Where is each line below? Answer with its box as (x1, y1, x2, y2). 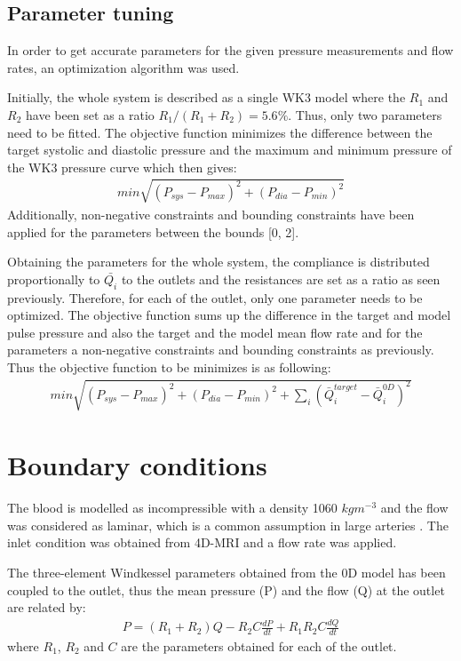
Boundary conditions (7, 447, 267, 483)
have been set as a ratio (25, 105, 155, 123)
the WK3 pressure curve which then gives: (7, 157, 237, 176)
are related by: (7, 598, 86, 617)
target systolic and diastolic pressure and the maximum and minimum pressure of (7, 140, 452, 159)
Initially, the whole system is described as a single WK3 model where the (7, 88, 406, 107)
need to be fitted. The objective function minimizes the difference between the (7, 123, 433, 141)
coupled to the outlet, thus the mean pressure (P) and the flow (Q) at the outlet (7, 580, 445, 599)
